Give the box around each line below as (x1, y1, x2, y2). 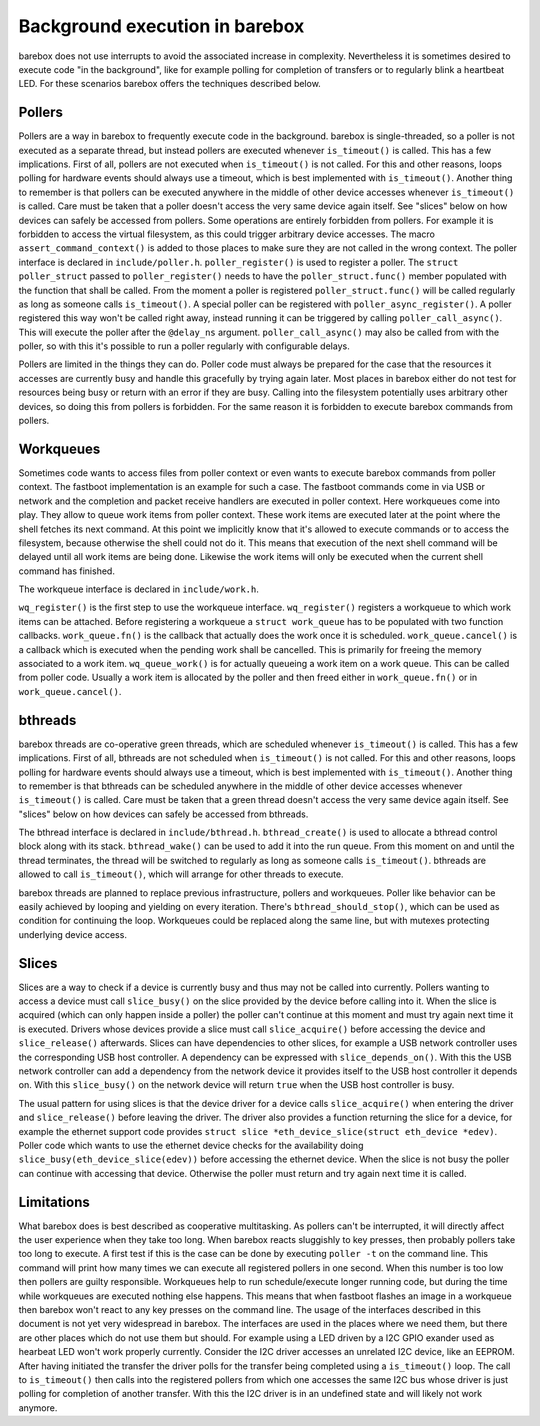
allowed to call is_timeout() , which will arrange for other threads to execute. (18, 868, 344, 880)
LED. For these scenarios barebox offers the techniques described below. (18, 78, 322, 90)
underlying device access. (18, 928, 127, 940)
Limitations (18, 1193, 90, 1210)
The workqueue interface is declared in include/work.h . (18, 583, 260, 595)
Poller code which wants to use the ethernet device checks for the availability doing (18, 1140, 364, 1151)
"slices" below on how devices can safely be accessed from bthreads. (18, 808, 309, 820)
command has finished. (18, 565, 115, 577)
